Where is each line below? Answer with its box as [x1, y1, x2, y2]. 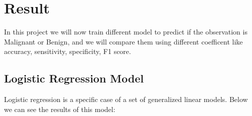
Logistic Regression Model [4, 70, 144, 86]
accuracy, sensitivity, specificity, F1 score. [4, 46, 131, 56]
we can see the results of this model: [4, 103, 115, 114]
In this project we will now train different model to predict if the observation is [4, 26, 247, 37]
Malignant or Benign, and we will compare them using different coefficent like [4, 36, 243, 46]
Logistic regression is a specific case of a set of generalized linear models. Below [4, 94, 248, 104]
